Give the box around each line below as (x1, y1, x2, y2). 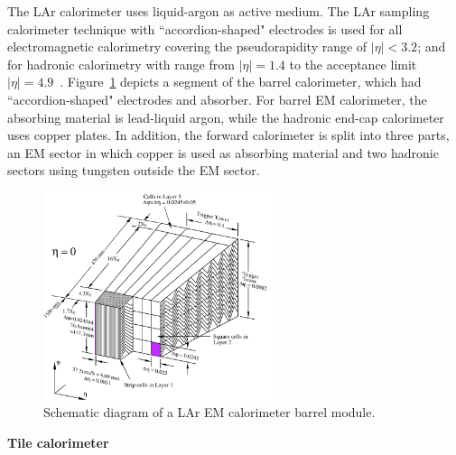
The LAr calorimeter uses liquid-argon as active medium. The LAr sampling (7, 2, 430, 20)
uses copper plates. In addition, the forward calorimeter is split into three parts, (7, 125, 450, 144)
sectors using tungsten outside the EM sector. (7, 161, 260, 180)
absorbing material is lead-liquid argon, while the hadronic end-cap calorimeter (7, 107, 444, 126)
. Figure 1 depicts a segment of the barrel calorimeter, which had (60, 72, 422, 91)
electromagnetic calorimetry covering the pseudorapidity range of (7, 37, 368, 56)
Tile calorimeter (7, 432, 109, 451)
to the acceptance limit (289, 54, 417, 73)
